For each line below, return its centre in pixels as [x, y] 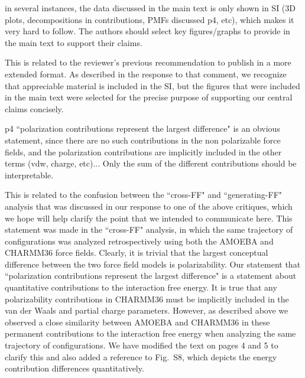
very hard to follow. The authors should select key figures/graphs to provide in [147, 31]
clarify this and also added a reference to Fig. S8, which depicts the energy [141, 356]
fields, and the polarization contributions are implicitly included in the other [143, 151]
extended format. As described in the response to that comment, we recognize [146, 74]
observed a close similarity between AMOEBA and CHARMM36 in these [137, 322]
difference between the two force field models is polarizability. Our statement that [153, 264]
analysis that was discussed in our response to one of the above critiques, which [149, 206]
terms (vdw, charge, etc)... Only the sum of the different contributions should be [151, 163]
